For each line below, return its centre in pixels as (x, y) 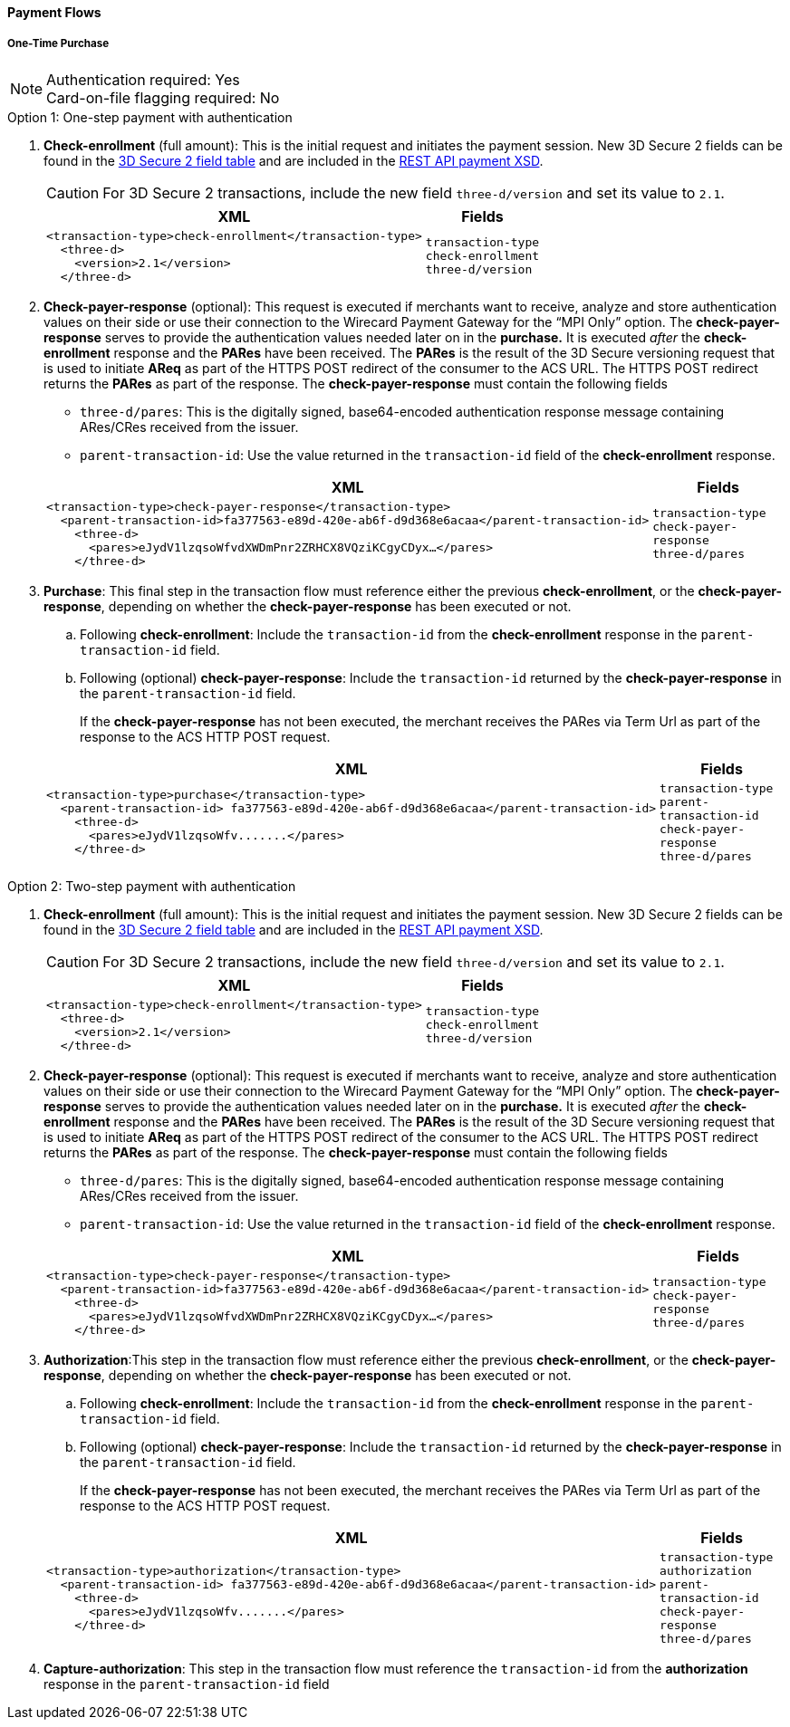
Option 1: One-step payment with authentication (150, 117)
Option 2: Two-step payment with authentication (152, 886)
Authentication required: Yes (143, 79)
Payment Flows (54, 12)
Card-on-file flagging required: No (163, 97)
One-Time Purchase (58, 44)
